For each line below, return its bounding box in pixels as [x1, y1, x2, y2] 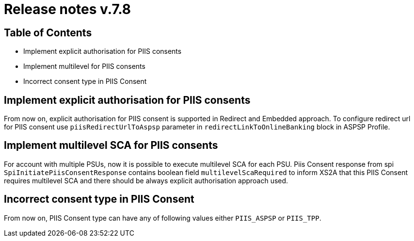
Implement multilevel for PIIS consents [23, 62, 145, 71]
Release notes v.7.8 [4, 1, 131, 17]
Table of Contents [4, 26, 92, 39]
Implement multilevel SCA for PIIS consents [4, 139, 218, 152]
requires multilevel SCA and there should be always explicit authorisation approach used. [4, 176, 288, 185]
